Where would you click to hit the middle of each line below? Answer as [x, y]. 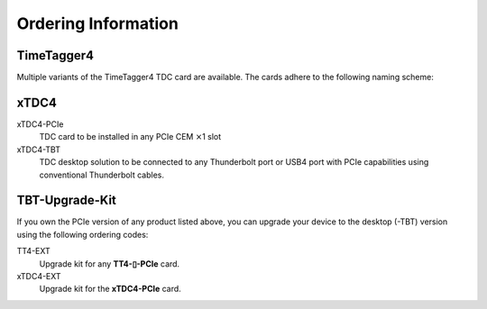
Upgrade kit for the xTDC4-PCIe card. [110, 289]
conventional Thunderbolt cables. [102, 175]
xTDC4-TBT [39, 150]
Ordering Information [98, 23]
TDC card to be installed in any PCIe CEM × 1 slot [130, 137]
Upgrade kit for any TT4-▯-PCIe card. [110, 264]
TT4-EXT [34, 251]
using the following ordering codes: [83, 234]
